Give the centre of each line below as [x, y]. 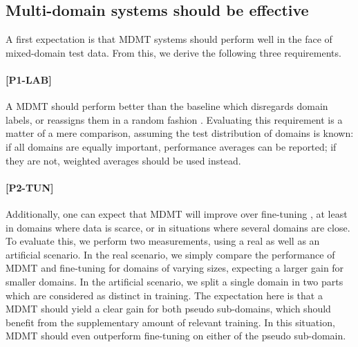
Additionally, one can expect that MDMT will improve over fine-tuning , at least [177, 213]
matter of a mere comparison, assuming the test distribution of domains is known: [180, 133]
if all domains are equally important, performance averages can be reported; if [171, 146]
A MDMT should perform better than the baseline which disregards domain [167, 106]
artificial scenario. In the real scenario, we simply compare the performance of [170, 254]
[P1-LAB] [29, 79]
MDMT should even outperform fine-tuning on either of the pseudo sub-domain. [176, 336]
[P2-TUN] [30, 187]
